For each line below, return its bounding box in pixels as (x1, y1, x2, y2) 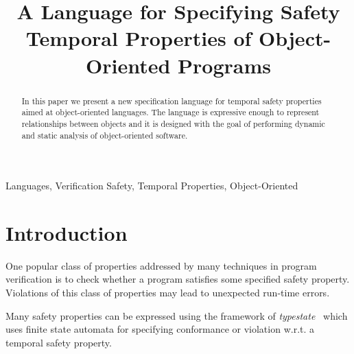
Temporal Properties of (25, 24, 252, 52)
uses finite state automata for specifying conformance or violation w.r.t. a (5, 322, 315, 336)
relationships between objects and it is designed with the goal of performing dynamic (21, 117, 325, 129)
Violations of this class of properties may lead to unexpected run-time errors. (5, 285, 330, 300)
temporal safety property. (5, 335, 112, 349)
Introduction (5, 218, 128, 246)
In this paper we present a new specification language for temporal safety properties (21, 95, 322, 106)
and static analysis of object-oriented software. (21, 129, 188, 141)
